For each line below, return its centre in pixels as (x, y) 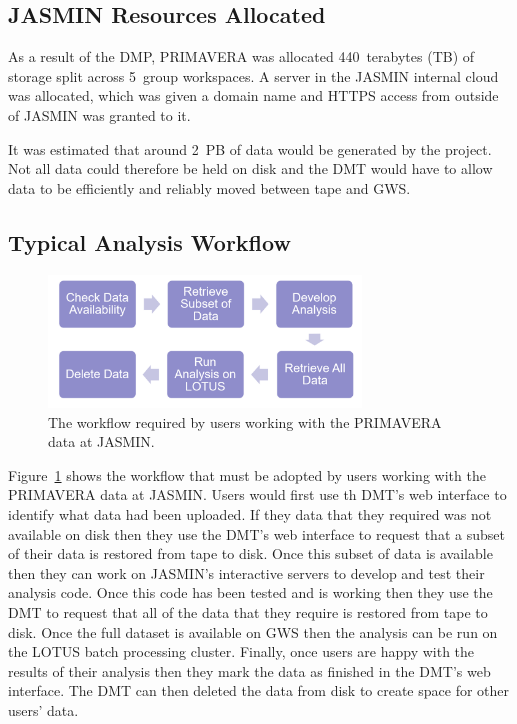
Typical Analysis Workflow (149, 241)
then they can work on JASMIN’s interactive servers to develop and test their (246, 572)
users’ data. (43, 710)
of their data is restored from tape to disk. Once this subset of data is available (250, 553)
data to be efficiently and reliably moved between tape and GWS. (209, 187)
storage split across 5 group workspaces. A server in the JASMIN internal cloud (253, 75)
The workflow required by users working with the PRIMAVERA (245, 421)
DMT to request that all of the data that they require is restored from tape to (248, 612)
